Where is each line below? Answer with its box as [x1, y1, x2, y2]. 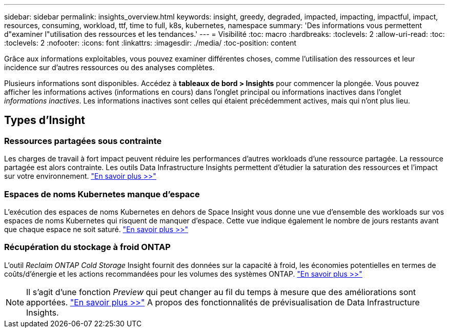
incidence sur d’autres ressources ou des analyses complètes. [4, 63, 215, 72]
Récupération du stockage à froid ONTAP [4, 242, 171, 253]
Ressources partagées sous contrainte [4, 135, 162, 146]
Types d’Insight [4, 114, 86, 127]
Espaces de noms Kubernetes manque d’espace [4, 189, 200, 199]
